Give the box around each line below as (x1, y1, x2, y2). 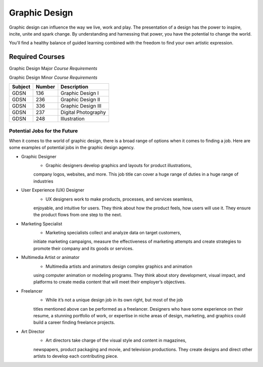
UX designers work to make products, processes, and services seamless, (45, 196, 193, 202)
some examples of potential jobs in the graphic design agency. (9, 145, 135, 150)
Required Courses (9, 53, 65, 61)
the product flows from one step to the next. (33, 212, 122, 218)
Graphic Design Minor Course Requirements (9, 74, 97, 80)
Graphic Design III (60, 103, 102, 110)
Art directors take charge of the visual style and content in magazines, (45, 337, 187, 343)
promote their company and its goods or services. (33, 245, 134, 251)
